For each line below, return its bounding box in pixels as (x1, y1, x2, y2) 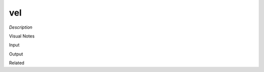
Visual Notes (9, 33, 35, 39)
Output (9, 51, 23, 57)
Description (9, 24, 33, 30)
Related (9, 60, 24, 66)
